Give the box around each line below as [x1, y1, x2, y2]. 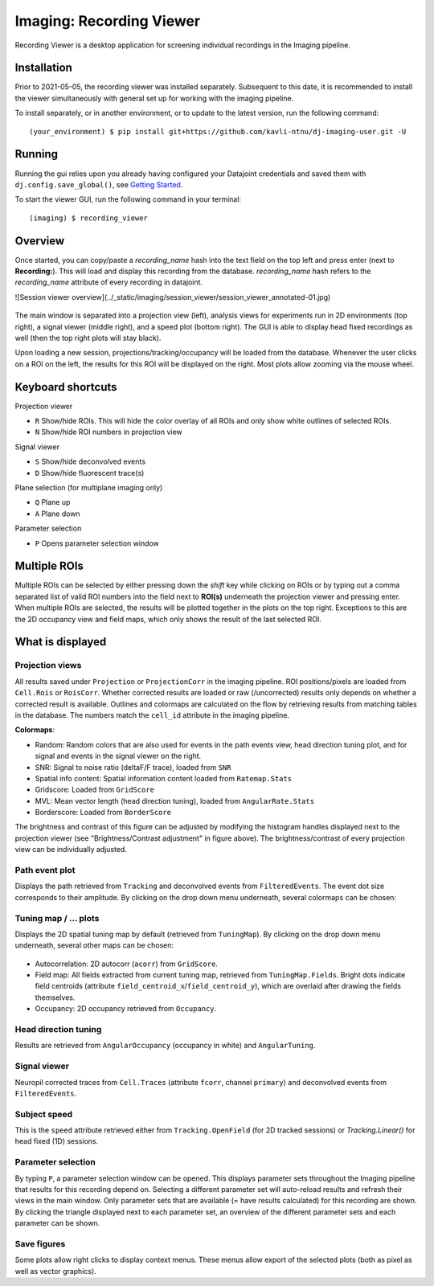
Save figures [14, 1238, 66, 1249]
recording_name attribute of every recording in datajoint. [14, 277, 203, 287]
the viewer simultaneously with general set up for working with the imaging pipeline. [14, 93, 294, 103]
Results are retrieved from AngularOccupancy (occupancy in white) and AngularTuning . [14, 1041, 316, 1051]
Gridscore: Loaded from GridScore [35, 784, 154, 795]
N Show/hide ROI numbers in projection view [35, 427, 182, 437]
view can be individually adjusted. [14, 845, 128, 854]
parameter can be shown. [14, 1218, 100, 1228]
